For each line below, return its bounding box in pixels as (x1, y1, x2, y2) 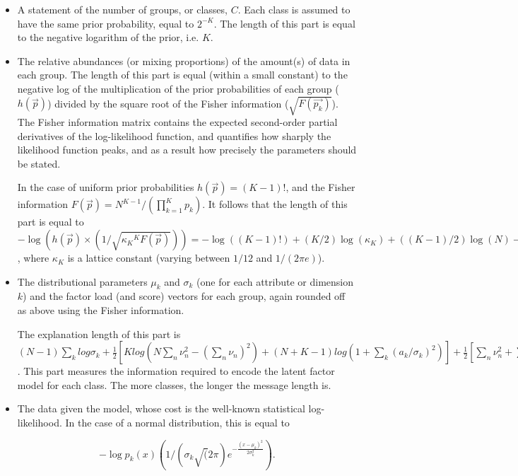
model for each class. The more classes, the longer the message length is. (17, 377, 331, 392)
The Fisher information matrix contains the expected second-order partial (17, 115, 338, 129)
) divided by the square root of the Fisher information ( (47, 95, 289, 110)
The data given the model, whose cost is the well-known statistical (17, 401, 305, 416)
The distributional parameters (17, 274, 148, 289)
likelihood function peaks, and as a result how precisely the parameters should (17, 142, 357, 157)
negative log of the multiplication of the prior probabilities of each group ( (17, 81, 339, 95)
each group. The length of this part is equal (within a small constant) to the (17, 67, 348, 82)
